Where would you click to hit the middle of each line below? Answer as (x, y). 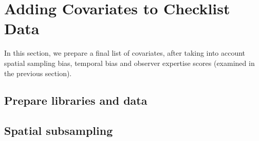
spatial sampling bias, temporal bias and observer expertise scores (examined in (129, 63)
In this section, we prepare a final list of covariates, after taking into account (125, 53)
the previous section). (38, 73)
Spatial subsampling (59, 131)
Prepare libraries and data (76, 100)
